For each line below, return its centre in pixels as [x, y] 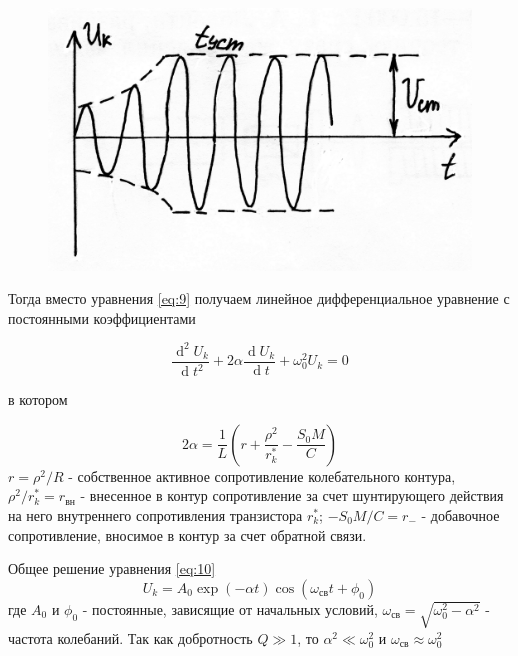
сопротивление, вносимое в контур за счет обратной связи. [187, 534]
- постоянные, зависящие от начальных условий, [230, 608]
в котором [38, 399]
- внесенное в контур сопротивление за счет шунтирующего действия [292, 495]
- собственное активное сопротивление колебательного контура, [262, 475]
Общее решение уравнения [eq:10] [112, 568]
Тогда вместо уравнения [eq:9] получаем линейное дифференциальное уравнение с [259, 298]
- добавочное [460, 514]
